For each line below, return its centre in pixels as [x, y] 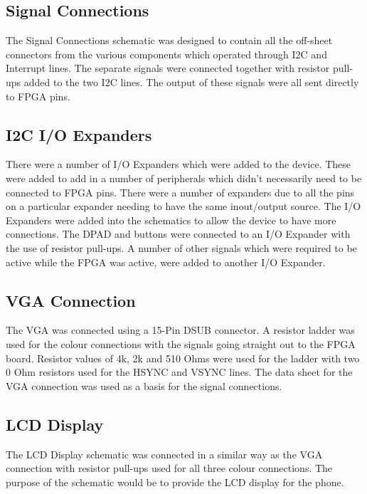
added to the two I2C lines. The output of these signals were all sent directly [191, 82]
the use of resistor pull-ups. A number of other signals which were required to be [181, 247]
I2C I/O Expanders [79, 134]
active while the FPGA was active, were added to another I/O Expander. [166, 262]
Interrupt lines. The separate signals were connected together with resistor [168, 68]
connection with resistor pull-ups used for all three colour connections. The [169, 468]
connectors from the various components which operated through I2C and [166, 54]
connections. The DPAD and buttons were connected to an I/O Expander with [178, 234]
